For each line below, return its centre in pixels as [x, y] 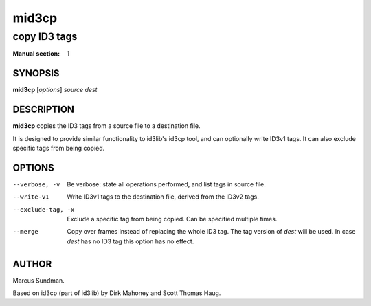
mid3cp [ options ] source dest [55, 90]
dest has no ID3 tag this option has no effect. [131, 241]
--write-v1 [31, 197]
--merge [26, 232]
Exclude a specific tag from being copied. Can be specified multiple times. [172, 219]
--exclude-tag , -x [44, 209]
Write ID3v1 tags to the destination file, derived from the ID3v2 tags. [163, 197]
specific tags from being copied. [59, 148]
